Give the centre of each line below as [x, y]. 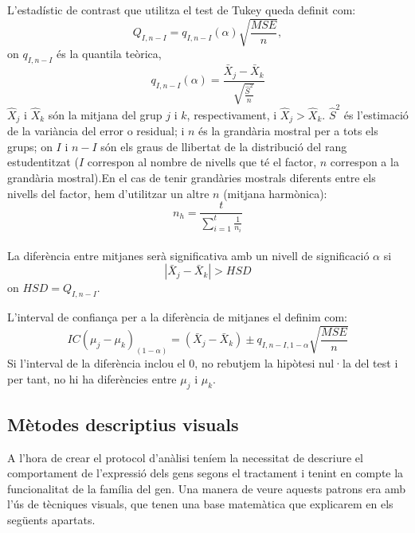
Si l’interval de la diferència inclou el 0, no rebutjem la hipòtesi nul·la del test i [203, 363]
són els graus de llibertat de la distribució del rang [224, 146]
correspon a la [364, 162]
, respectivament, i [232, 114]
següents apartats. [51, 520]
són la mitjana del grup [105, 114]
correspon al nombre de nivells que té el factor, [202, 162]
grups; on [30, 146]
